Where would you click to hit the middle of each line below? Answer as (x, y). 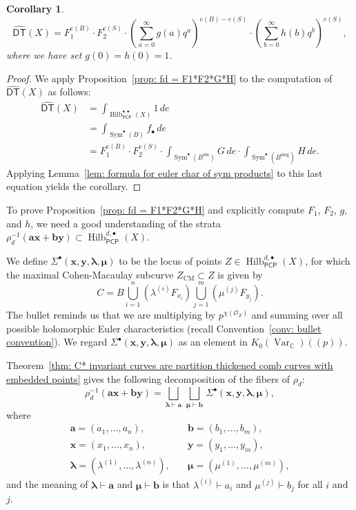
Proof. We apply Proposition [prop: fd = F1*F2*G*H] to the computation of (169, 78)
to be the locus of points (170, 260)
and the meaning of (47, 484)
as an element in (213, 342)
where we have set (44, 55)
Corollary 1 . (35, 8)
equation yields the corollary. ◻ (74, 186)
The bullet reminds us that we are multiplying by (111, 315)
